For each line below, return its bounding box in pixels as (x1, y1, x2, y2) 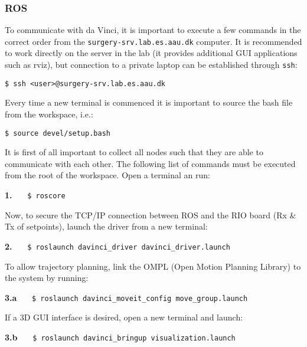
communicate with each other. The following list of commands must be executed (5, 157, 296, 169)
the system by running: (5, 271, 89, 284)
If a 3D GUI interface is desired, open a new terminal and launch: (5, 311, 243, 323)
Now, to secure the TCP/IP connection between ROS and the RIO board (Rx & (5, 208, 296, 221)
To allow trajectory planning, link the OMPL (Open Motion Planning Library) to (5, 260, 301, 272)
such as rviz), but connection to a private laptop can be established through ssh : (5, 58, 298, 71)
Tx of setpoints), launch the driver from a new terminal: (5, 220, 208, 233)
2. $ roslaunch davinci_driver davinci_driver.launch (5, 240, 230, 252)
